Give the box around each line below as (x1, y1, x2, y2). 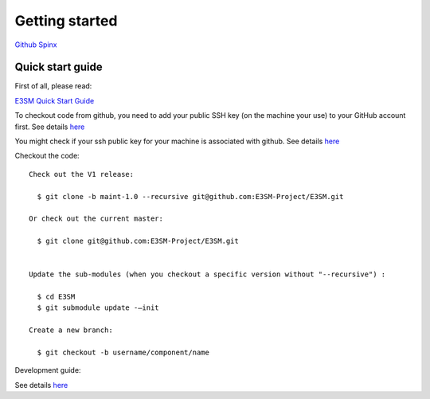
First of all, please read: (14, 81, 92, 91)
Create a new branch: (29, 326, 113, 334)
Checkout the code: (14, 151, 80, 161)
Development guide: (14, 366, 81, 375)
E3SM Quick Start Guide (14, 96, 95, 105)
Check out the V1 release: (29, 170, 135, 178)
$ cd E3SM (37, 292, 76, 302)
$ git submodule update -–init (37, 303, 159, 312)
